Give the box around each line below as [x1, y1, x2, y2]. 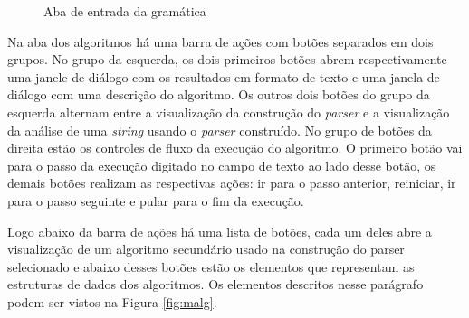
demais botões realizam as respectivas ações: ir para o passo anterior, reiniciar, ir [7, 173, 456, 192]
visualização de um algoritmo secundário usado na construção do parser [7, 239, 405, 258]
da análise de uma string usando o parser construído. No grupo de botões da [7, 120, 432, 139]
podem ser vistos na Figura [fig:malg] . [7, 292, 217, 311]
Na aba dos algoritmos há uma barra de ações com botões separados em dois [7, 32, 434, 51]
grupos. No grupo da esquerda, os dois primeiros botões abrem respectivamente [7, 50, 447, 69]
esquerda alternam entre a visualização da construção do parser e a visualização [7, 102, 450, 121]
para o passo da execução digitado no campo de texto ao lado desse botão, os [7, 155, 436, 174]
